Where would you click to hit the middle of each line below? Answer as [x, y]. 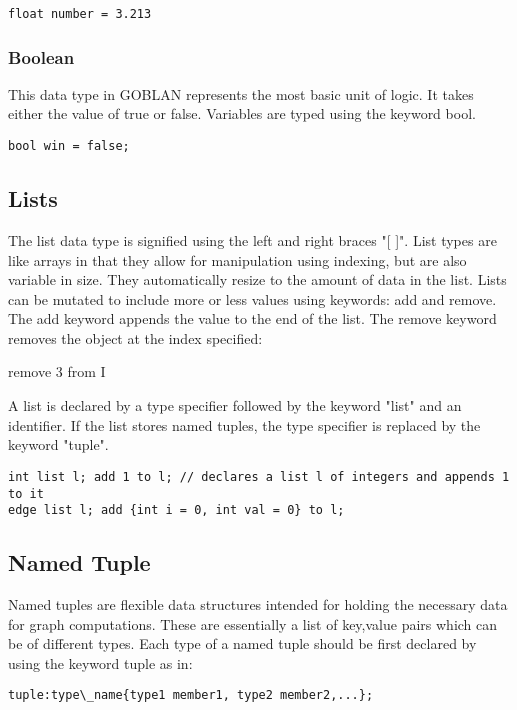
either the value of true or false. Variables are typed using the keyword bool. [242, 113]
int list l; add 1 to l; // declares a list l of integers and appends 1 [259, 476]
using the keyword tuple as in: [100, 662]
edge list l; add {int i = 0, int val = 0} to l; [176, 510]
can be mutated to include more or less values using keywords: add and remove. [252, 298]
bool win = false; [69, 146]
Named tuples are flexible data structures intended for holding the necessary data [258, 604]
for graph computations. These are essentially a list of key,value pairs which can [253, 623]
